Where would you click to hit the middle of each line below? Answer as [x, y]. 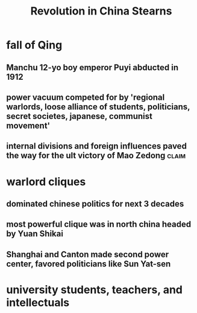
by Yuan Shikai [35, 234]
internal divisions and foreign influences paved [96, 146]
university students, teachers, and [94, 290]
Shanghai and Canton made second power [88, 254]
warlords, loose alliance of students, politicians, [98, 107]
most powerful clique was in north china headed [99, 224]
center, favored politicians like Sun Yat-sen [89, 264]
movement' [28, 125]
